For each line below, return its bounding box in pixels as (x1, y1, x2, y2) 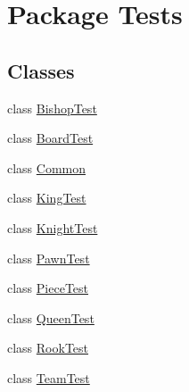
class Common (7, 158, 86, 177)
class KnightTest (7, 218, 98, 237)
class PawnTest (7, 248, 90, 267)
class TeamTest (7, 368, 90, 387)
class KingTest (7, 188, 86, 207)
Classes (7, 56, 75, 84)
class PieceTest (7, 279, 89, 297)
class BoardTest (7, 129, 94, 147)
